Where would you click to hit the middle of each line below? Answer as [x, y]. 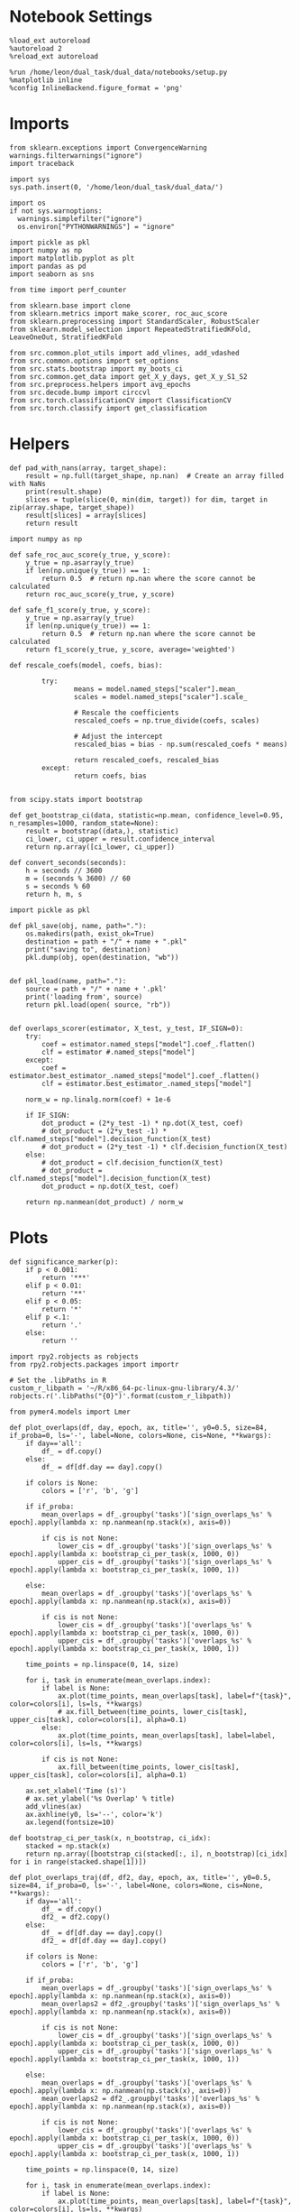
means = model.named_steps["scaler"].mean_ [157, 689]
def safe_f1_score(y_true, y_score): [80, 610]
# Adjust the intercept [118, 736]
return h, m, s [54, 894]
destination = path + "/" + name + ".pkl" [106, 941]
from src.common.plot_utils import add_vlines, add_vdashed [125, 353]
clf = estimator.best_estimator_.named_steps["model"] [147, 1083]
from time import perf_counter [68, 290]
